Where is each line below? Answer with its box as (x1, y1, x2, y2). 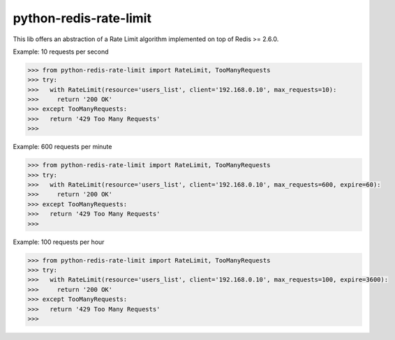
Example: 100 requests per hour (13, 238, 105, 246)
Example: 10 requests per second (13, 47, 109, 56)
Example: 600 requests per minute (13, 143, 112, 151)
